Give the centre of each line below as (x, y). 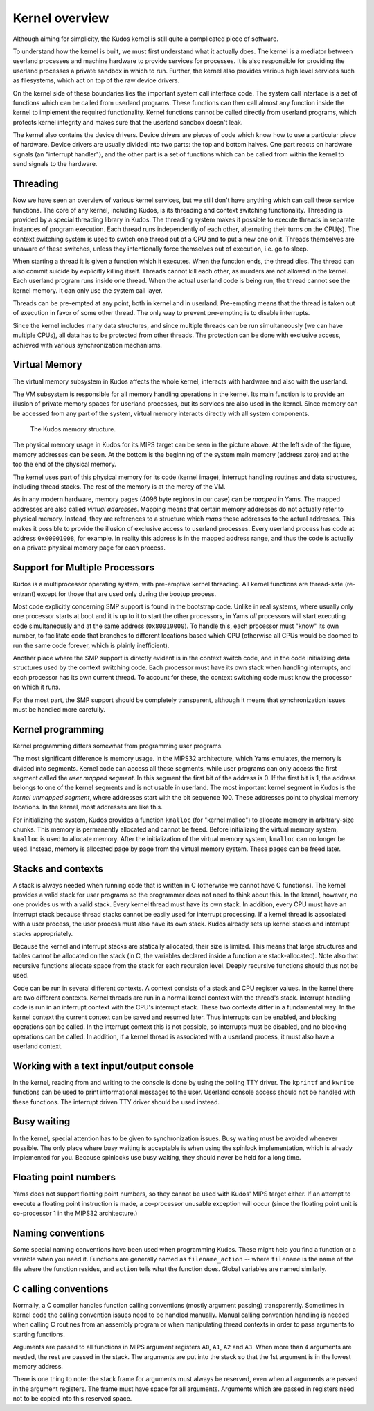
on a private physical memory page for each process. (89, 548)
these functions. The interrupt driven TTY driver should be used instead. (116, 1102)
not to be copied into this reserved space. (72, 1399)
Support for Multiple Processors (84, 568)
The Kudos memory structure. (73, 429)
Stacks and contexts (58, 869)
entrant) (24, 594)
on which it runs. (37, 687)
